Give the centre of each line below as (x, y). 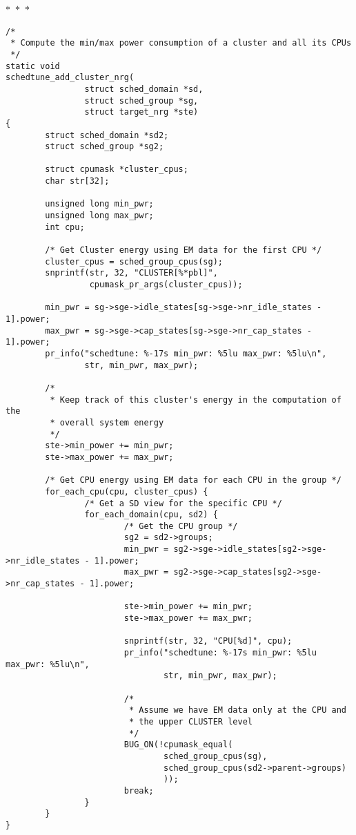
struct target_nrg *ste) (141, 112)
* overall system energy (107, 422)
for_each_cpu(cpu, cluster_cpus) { (127, 491)
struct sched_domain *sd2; (107, 135)
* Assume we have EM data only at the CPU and (237, 710)
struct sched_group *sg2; (105, 147)
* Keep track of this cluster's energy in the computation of (196, 400)
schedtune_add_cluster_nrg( (70, 78)
